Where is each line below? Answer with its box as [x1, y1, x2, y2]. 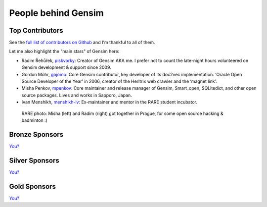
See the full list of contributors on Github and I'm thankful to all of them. [9, 40, 155, 46]
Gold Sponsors [9, 182, 56, 191]
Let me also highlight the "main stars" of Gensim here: [9, 49, 120, 54]
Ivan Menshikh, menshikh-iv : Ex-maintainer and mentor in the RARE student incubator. [21, 99, 198, 105]
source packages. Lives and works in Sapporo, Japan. [21, 92, 132, 98]
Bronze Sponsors [9, 130, 64, 139]
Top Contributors [9, 26, 63, 35]
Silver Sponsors [9, 156, 59, 164]
